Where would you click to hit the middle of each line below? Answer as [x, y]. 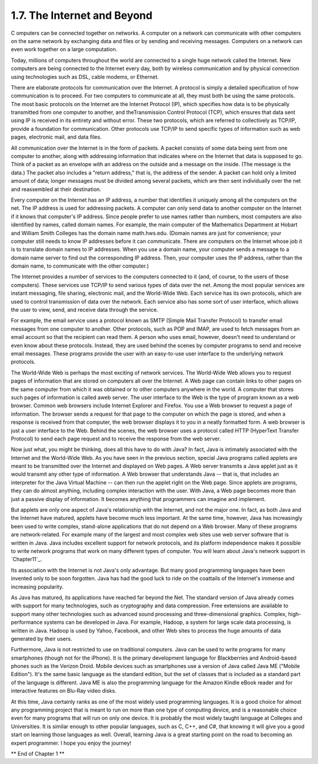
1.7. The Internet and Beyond [82, 15]
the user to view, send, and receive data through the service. [85, 310]
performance [27, 623]
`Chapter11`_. [26, 559]
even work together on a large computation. [64, 50]
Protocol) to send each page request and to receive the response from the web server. [116, 439]
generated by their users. [42, 638]
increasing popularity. [37, 587]
